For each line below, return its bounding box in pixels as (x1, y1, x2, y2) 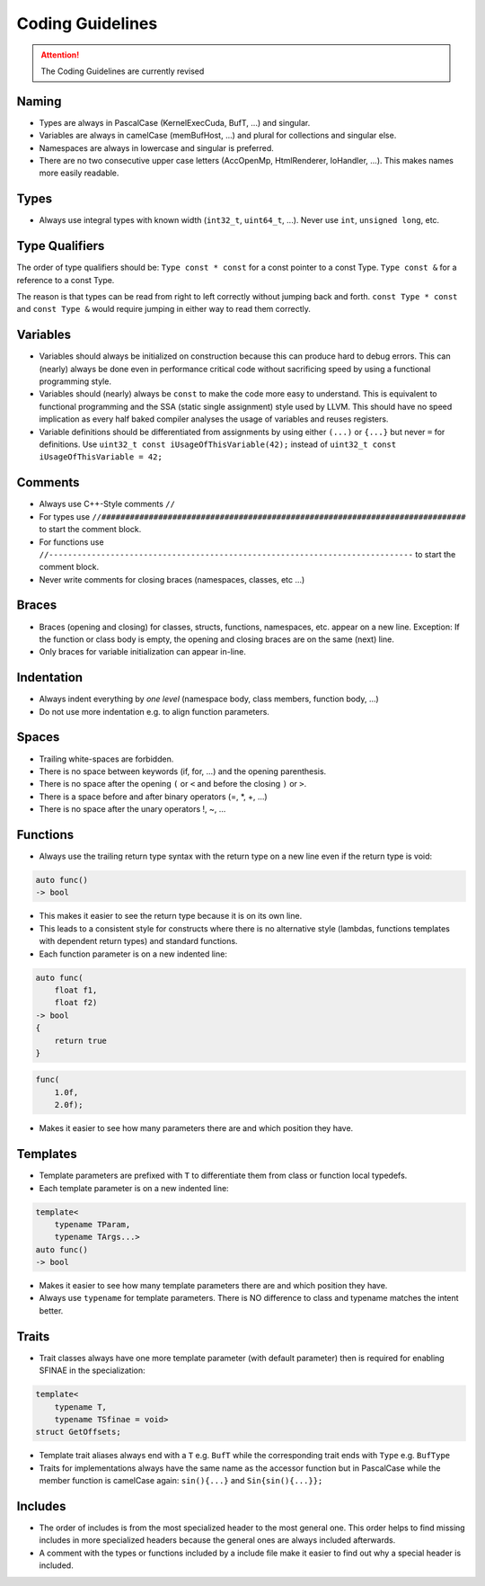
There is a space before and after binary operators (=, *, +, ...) (39, 791, 269, 802)
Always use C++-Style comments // (39, 499, 175, 510)
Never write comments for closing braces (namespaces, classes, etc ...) (39, 574, 305, 584)
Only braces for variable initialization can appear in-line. (39, 646, 246, 657)
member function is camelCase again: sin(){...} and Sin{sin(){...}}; (39, 1475, 323, 1486)
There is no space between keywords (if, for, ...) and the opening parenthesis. (39, 765, 327, 777)
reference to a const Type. (16, 274, 115, 285)
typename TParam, (54, 1219, 131, 1229)
